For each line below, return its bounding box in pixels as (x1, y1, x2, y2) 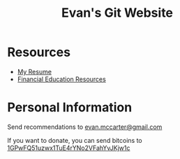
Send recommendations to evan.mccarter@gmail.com (7, 123, 163, 131)
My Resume (17, 67, 52, 76)
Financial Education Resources (17, 75, 106, 83)
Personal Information (7, 99, 133, 116)
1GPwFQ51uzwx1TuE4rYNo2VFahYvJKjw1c (7, 144, 130, 152)
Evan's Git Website (61, 5, 173, 21)
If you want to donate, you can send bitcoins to (7, 136, 143, 144)
